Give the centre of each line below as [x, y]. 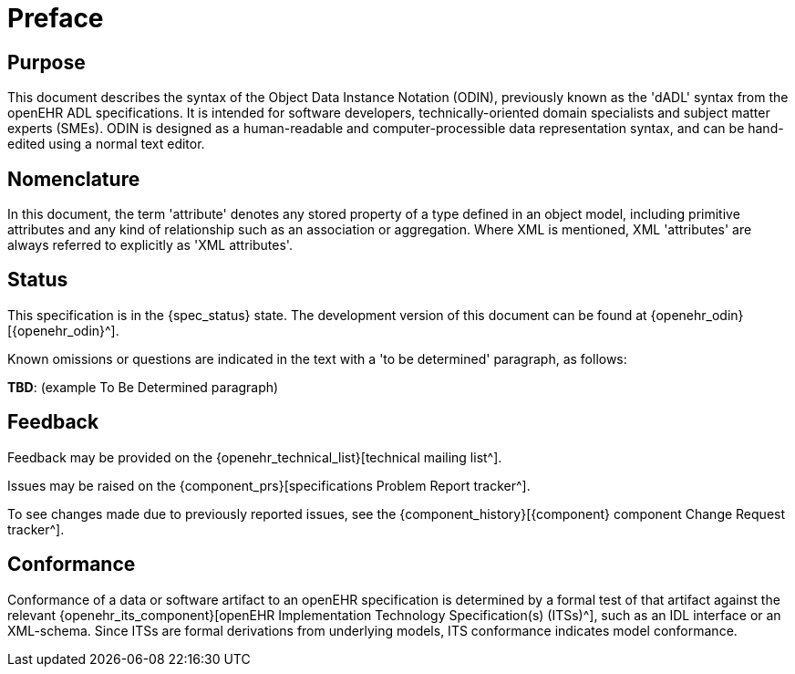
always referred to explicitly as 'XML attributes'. [150, 245]
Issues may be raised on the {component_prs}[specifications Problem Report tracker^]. [269, 485]
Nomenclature [74, 179]
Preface [56, 18]
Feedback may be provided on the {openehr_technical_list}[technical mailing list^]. [255, 457]
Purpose [46, 62]
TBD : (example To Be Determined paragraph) [143, 387]
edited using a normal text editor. [106, 144]
